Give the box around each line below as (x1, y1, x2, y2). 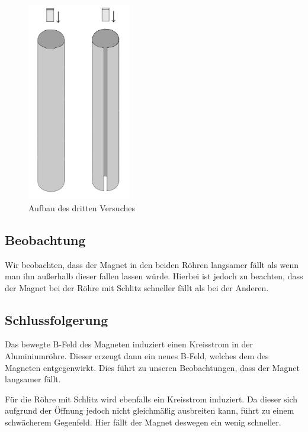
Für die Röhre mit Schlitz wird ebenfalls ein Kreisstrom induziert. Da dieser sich (5, 392, 298, 405)
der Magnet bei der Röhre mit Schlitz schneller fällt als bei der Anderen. (5, 281, 269, 294)
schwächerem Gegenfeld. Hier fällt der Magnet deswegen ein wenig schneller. (5, 416, 281, 428)
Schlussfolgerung (5, 310, 108, 328)
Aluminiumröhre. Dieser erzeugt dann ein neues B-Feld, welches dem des (5, 350, 269, 362)
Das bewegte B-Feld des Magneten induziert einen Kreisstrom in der (5, 338, 254, 350)
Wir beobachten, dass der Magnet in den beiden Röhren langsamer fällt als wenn (5, 258, 299, 270)
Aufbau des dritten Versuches (28, 201, 135, 214)
